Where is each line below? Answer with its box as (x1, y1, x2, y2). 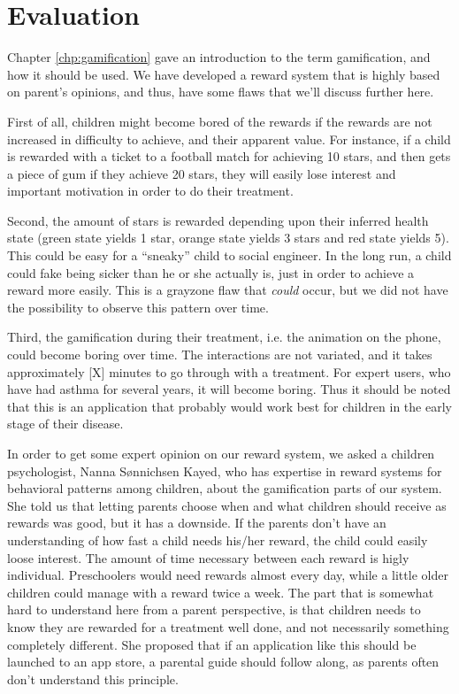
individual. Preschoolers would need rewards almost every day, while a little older (7, 566, 448, 584)
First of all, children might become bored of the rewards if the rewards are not (7, 112, 432, 130)
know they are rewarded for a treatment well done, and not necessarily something (7, 617, 449, 636)
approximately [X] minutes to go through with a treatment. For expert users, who (7, 362, 451, 381)
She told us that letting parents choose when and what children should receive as (7, 496, 447, 514)
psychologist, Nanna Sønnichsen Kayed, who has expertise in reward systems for (7, 461, 442, 480)
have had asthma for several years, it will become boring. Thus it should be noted (7, 380, 451, 398)
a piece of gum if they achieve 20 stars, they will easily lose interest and (7, 164, 396, 182)
